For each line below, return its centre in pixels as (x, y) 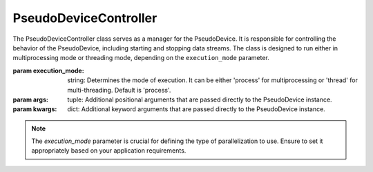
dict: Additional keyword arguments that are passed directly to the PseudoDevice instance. (197, 109)
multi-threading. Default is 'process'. (119, 90)
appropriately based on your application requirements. (109, 151)
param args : (30, 99)
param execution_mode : (48, 70)
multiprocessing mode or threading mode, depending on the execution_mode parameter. (141, 58)
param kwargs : (35, 109)
